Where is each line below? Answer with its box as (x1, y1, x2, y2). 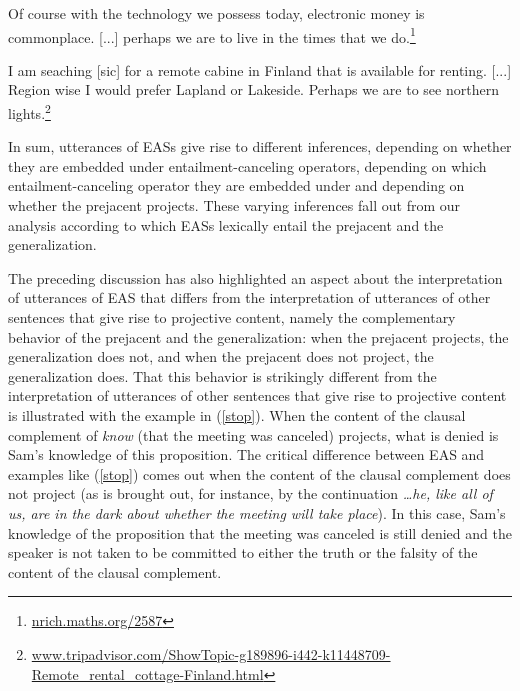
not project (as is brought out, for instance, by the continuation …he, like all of (8, 483, 493, 504)
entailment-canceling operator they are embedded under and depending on (8, 175, 465, 196)
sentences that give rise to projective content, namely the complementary (8, 307, 456, 328)
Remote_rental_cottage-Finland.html (31, 663, 264, 684)
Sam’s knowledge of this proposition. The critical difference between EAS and (8, 444, 485, 465)
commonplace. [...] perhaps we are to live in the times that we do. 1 (8, 23, 416, 47)
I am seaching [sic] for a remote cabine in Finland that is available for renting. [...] (8, 59, 512, 80)
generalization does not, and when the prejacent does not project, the (8, 346, 434, 367)
